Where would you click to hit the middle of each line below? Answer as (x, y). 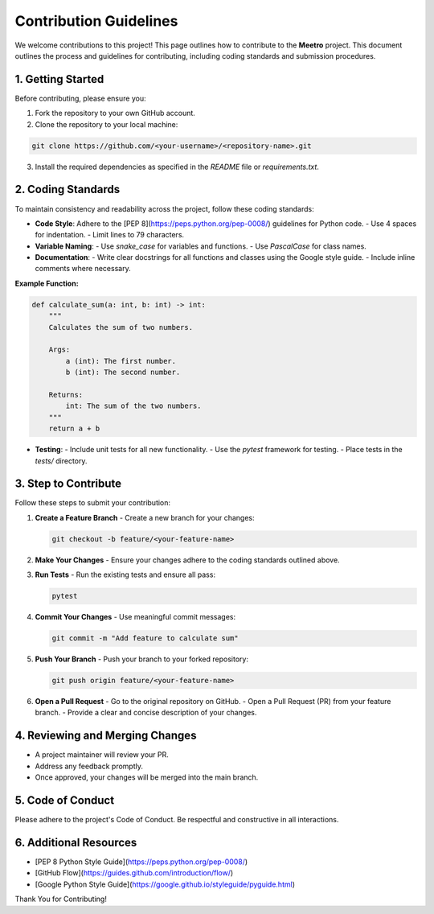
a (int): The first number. (121, 361)
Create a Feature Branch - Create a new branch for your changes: (145, 517)
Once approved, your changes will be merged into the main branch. (147, 777)
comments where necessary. (83, 269)
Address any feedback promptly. (89, 766)
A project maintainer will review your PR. (102, 755)
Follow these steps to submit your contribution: (93, 503)
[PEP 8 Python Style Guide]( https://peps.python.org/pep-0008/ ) (141, 862)
